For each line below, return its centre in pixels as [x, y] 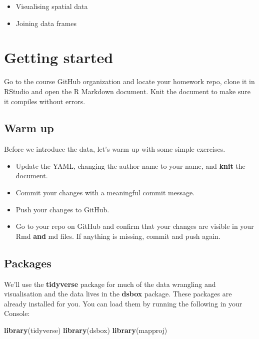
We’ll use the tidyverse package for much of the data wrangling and [110, 284]
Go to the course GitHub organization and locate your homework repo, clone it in [129, 81]
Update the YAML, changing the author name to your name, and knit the [130, 165]
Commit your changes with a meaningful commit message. [105, 193]
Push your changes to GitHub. [62, 209]
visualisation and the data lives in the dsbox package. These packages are [118, 294]
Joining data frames [46, 23]
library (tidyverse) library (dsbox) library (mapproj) [86, 330]
